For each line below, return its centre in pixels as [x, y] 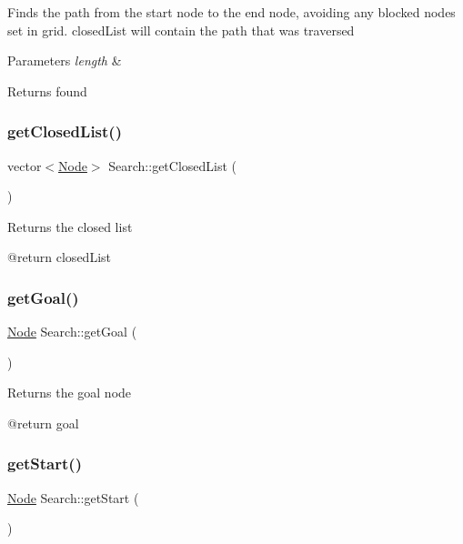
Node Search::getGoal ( [72, 332]
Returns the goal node [70, 393]
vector [25, 165]
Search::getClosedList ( [173, 165]
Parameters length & [65, 60]
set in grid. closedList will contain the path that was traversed [181, 30]
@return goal [43, 423]
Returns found [47, 91]
